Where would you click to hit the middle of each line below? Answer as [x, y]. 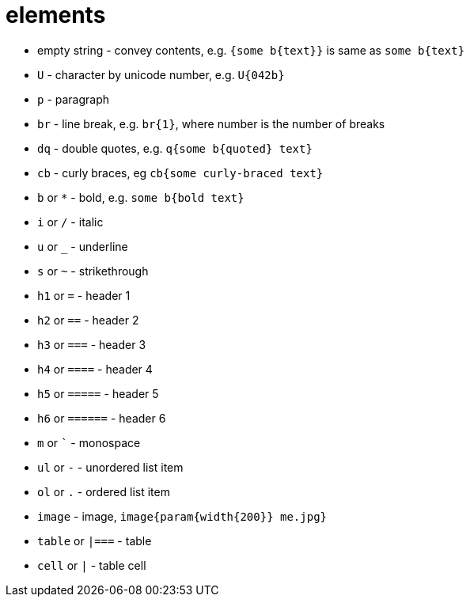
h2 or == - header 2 [88, 320]
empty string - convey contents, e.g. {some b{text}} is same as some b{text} [251, 50]
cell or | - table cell [92, 565]
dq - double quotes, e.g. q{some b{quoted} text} [175, 148]
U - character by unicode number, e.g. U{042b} [161, 74]
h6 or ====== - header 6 [102, 418]
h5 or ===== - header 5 [98, 393]
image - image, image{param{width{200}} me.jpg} [182, 516]
